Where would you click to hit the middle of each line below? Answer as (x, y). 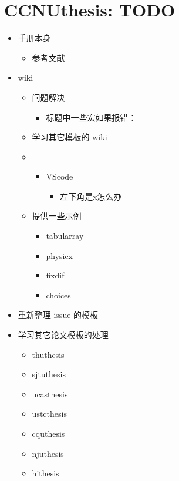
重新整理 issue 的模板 (58, 315)
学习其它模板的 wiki (70, 137)
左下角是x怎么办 (91, 196)
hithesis (45, 473)
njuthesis (48, 453)
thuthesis (48, 354)
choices (58, 295)
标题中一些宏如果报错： (91, 117)
